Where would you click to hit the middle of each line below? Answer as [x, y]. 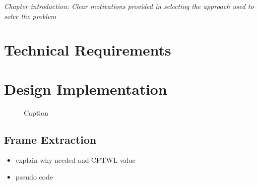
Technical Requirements [88, 50]
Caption [36, 112]
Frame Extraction [50, 139]
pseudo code [34, 177]
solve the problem [30, 16]
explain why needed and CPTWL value [75, 160]
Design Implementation [86, 89]
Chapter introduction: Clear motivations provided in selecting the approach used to [129, 6]
